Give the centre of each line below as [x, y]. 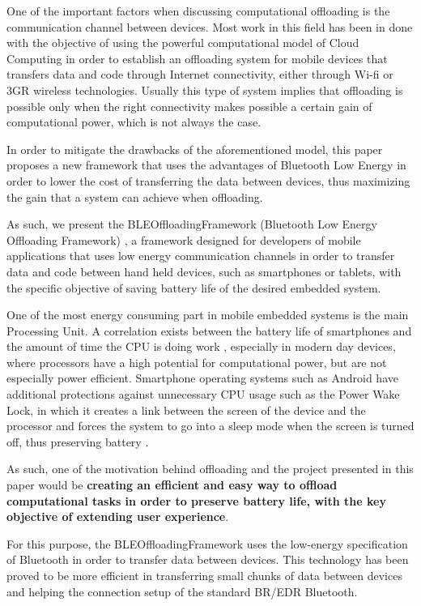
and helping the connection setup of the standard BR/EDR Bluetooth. [182, 591]
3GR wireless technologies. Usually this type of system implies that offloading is [205, 90]
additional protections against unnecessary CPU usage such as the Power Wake [203, 394]
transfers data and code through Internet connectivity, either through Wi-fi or [200, 74]
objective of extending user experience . [118, 516]
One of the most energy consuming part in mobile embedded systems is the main [208, 315]
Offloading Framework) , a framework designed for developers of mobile [184, 239]
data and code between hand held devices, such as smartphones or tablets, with [204, 271]
